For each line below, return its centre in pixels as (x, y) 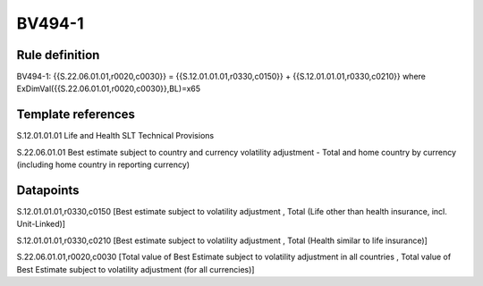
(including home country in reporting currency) (103, 164)
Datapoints (48, 190)
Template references (76, 115)
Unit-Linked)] (41, 224)
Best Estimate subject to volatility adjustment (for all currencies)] (136, 269)
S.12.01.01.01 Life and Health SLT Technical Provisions (115, 136)
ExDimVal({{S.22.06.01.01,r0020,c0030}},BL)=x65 (109, 88)
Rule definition (58, 55)
